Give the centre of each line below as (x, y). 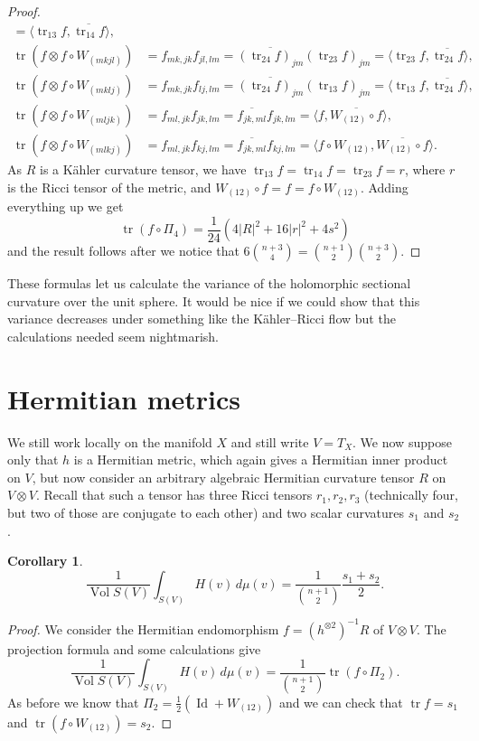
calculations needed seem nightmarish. (113, 336)
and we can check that (341, 702)
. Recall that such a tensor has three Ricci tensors (174, 495)
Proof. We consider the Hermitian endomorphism (143, 628)
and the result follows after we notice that (123, 251)
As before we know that (73, 702)
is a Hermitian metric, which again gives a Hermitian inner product (261, 460)
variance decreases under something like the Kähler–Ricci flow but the (202, 319)
